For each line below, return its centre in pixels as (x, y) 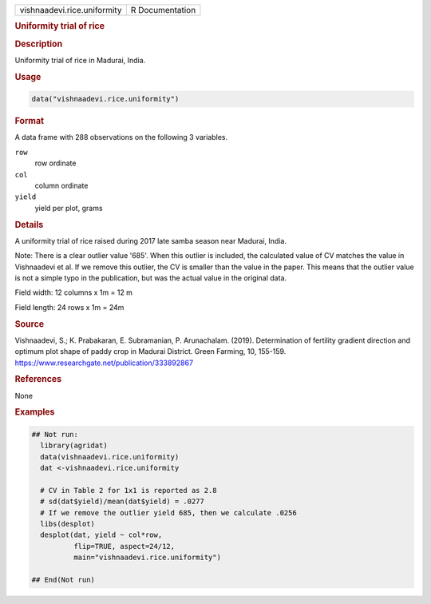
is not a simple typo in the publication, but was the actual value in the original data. (151, 278)
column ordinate (61, 185)
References (38, 379)
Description (39, 44)
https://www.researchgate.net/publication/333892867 (104, 363)
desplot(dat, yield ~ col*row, (101, 535)
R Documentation (163, 10)
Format (29, 121)
